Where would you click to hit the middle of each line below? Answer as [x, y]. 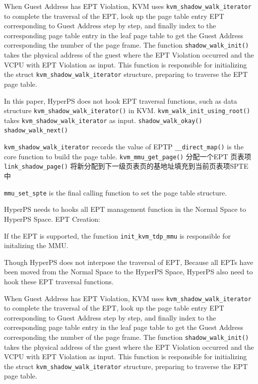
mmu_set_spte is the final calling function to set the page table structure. [116, 192]
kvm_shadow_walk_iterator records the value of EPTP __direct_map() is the [124, 147]
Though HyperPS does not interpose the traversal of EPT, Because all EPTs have [129, 262]
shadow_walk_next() [36, 131]
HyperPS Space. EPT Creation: [52, 219]
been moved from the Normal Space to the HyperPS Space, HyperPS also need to [129, 272]
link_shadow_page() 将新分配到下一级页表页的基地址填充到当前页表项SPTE [126, 166]
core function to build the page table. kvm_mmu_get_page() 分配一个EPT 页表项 [128, 156]
